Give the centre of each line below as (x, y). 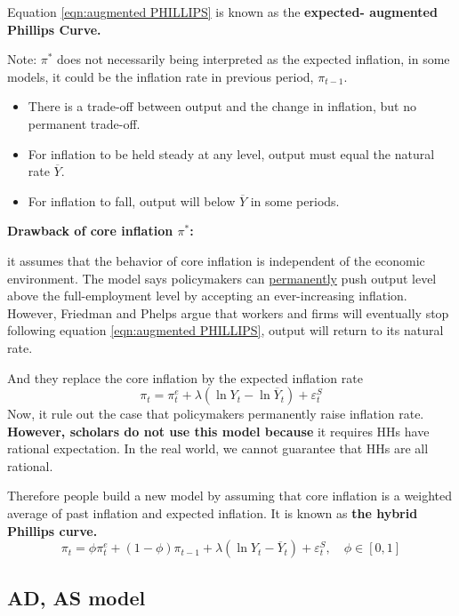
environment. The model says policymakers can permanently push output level (222, 278)
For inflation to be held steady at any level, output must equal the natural (231, 153)
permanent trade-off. (84, 123)
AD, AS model (76, 597)
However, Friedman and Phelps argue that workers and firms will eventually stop (228, 312)
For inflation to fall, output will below (132, 200)
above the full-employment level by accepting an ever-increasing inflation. (207, 296)
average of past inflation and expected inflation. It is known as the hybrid (213, 513)
